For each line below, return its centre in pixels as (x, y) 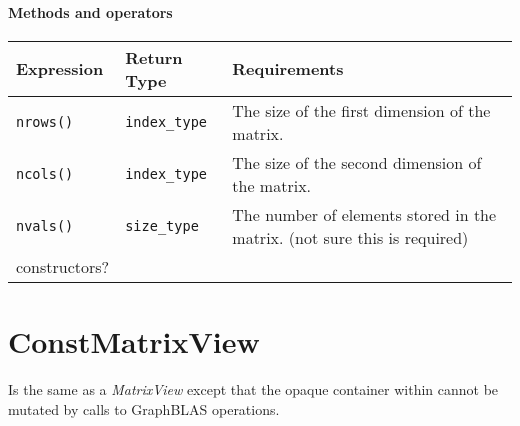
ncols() (45, 173)
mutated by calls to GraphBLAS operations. (144, 408)
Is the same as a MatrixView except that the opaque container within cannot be (253, 388)
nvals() (45, 225)
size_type (162, 225)
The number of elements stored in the (364, 214)
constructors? (63, 266)
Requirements (288, 69)
